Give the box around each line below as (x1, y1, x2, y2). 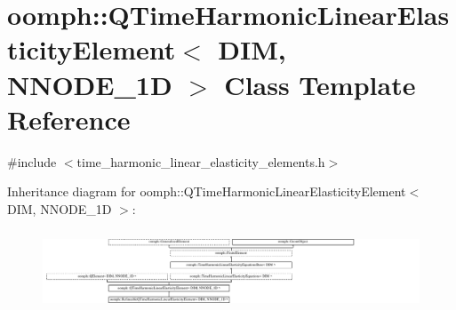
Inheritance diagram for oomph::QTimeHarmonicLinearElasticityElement (7, 182, 406, 201)
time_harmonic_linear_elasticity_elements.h (76, 152, 325, 171)
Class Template (224, 66, 416, 102)
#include (7, 152, 57, 171)
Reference (7, 100, 131, 137)
